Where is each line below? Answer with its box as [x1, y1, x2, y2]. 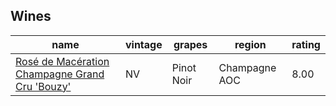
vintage [124, 37, 163, 51]
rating [291, 37, 321, 51]
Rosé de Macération [15, 54, 110, 68]
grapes [173, 37, 208, 51]
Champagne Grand [15, 67, 105, 81]
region [234, 37, 267, 51]
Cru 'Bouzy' [15, 79, 72, 93]
